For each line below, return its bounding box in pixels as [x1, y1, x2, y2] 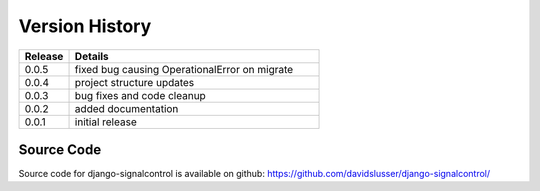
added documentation [74, 101, 179, 115]
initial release [74, 115, 137, 129]
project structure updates [74, 75, 195, 89]
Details [74, 49, 109, 63]
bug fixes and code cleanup [74, 88, 207, 102]
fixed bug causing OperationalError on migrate [74, 62, 294, 76]
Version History [18, 15, 152, 37]
